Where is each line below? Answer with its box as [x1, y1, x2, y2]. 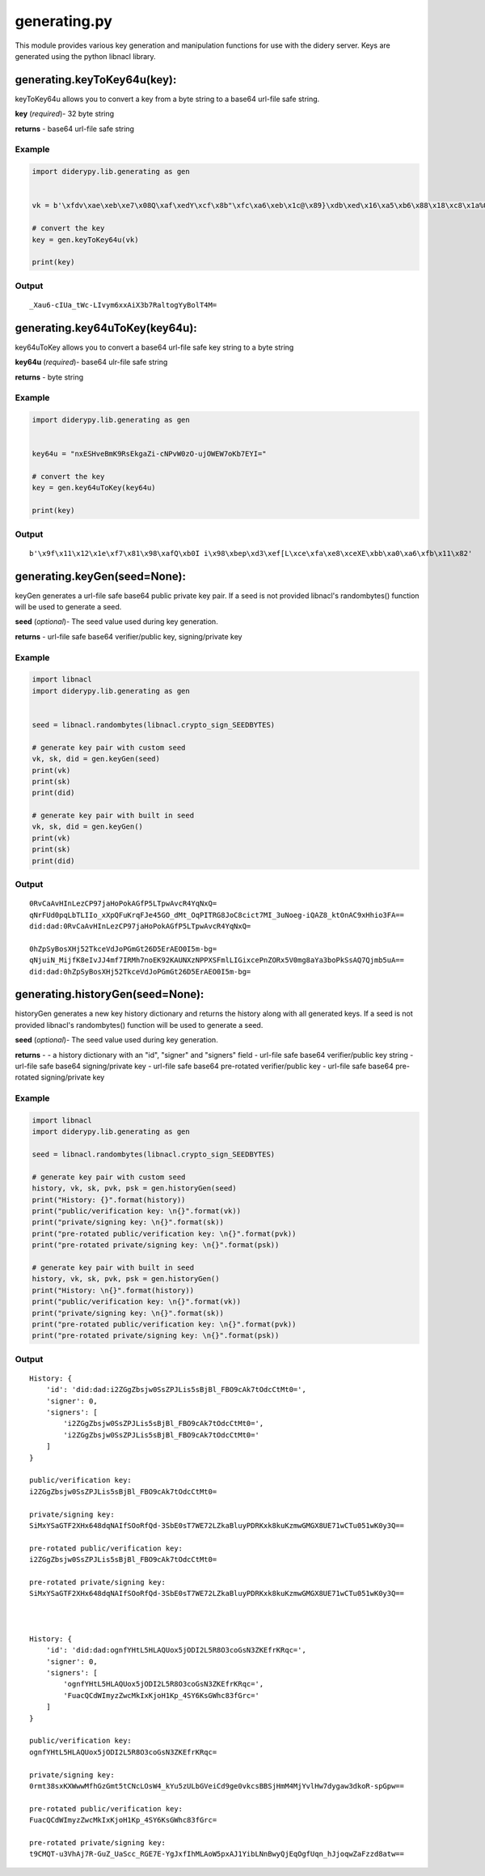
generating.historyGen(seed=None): [15, 987, 205, 1001]
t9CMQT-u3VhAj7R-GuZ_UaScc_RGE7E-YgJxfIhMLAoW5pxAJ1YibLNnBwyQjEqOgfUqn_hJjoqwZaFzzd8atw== [29, 1849, 404, 1859]
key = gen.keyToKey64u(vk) [32, 235, 139, 244]
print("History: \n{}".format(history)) [32, 1285, 194, 1295]
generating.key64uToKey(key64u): [15, 320, 197, 335]
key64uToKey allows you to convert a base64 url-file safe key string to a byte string [15, 342, 294, 352]
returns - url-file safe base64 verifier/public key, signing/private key [15, 631, 242, 641]
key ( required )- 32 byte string [15, 109, 115, 119]
